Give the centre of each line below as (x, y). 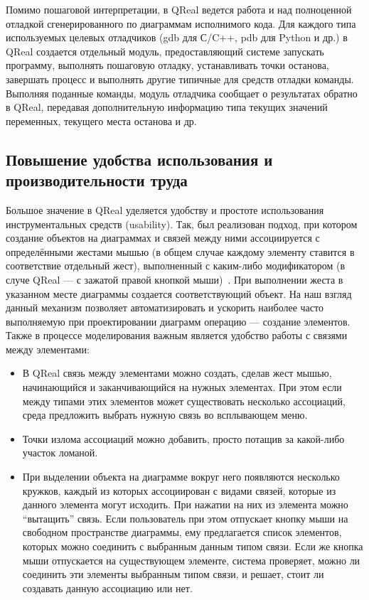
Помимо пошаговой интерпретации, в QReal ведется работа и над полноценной (179, 9)
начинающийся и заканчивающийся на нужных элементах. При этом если (182, 387)
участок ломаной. (60, 452)
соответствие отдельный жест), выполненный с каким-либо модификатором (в (176, 266)
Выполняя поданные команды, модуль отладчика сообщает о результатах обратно (182, 93)
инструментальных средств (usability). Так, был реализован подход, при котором (182, 224)
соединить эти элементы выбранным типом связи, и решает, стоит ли (173, 574)
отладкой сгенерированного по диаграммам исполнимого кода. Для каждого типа (181, 23)
